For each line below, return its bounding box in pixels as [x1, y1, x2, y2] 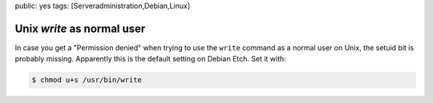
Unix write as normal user [14, 22, 146, 35]
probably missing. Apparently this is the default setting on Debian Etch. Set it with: [14, 54, 286, 64]
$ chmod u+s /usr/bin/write [31, 76, 142, 85]
